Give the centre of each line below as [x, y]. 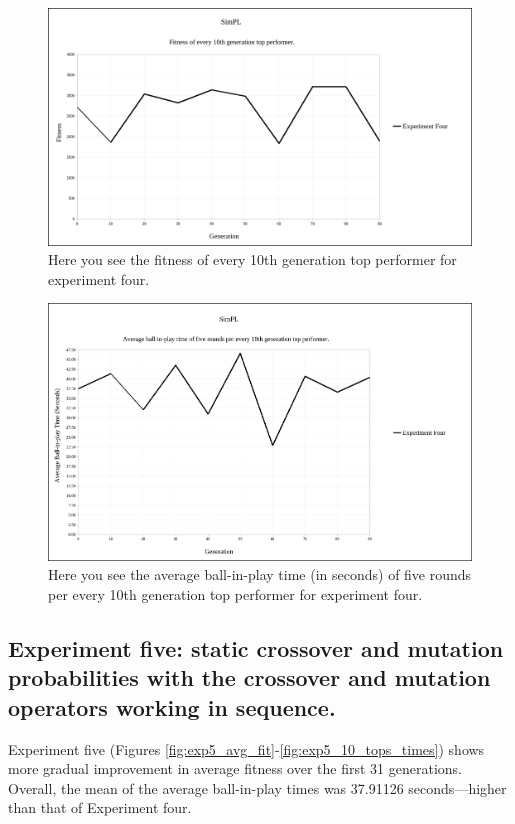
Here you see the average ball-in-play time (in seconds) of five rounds [260, 574]
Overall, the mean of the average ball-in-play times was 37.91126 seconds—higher [257, 787]
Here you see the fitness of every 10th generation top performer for [252, 259]
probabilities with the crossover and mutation [249, 677]
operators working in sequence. [172, 706]
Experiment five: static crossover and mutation [256, 648]
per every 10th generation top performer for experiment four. [235, 594]
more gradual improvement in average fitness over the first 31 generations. [235, 768]
